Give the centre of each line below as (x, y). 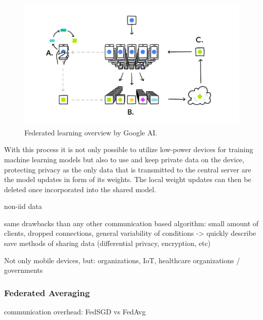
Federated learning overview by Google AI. (91, 132)
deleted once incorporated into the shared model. (80, 189)
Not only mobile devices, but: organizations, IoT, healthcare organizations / (122, 260)
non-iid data (23, 206)
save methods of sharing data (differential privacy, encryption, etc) (107, 243)
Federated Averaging (47, 292)
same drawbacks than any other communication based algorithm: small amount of (131, 223)
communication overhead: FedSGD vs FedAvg (75, 312)
